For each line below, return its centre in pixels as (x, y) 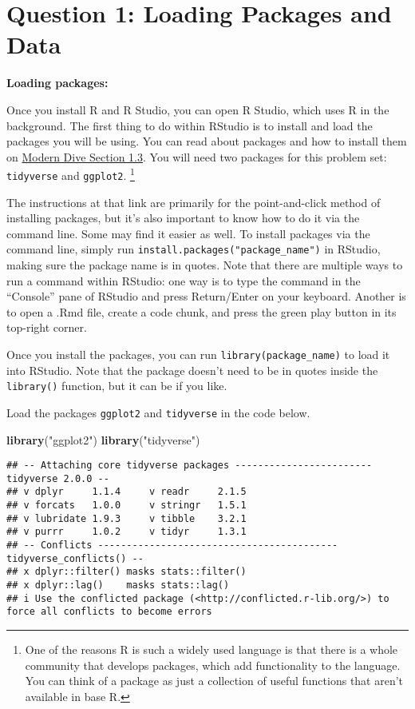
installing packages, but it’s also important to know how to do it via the (183, 218)
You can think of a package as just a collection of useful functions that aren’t (214, 681)
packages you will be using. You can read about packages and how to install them (207, 141)
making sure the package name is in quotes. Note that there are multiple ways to (205, 265)
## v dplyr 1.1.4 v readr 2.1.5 (126, 492)
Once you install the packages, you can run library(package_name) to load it (198, 354)
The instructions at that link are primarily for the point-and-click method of (194, 202)
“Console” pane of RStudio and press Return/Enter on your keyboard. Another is (206, 296)
